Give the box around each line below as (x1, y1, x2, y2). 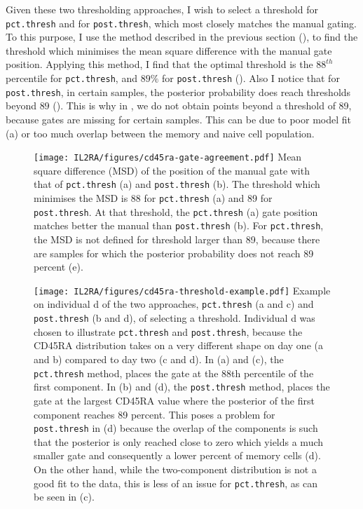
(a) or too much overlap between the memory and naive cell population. (6, 125, 315, 140)
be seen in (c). (34, 489, 95, 504)
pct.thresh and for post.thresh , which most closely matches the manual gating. (6, 15, 357, 30)
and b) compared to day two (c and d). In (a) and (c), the (34, 352, 284, 366)
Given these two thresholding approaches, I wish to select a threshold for (6, 2, 318, 16)
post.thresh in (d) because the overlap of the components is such (34, 421, 318, 435)
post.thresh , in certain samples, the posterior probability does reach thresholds (6, 84, 351, 99)
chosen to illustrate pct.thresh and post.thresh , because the (34, 324, 303, 339)
